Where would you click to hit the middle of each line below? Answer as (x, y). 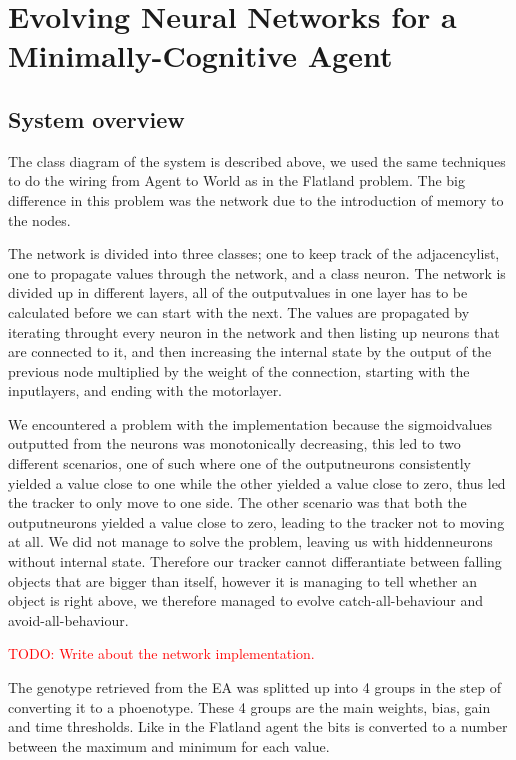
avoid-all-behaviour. (68, 619)
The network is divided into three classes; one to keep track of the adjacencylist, (254, 253)
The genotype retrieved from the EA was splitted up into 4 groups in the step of (254, 687)
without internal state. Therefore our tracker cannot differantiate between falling (255, 561)
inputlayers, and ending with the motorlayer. (145, 390)
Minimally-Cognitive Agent (200, 55)
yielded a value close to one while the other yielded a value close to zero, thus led (257, 482)
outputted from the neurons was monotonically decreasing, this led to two (234, 443)
